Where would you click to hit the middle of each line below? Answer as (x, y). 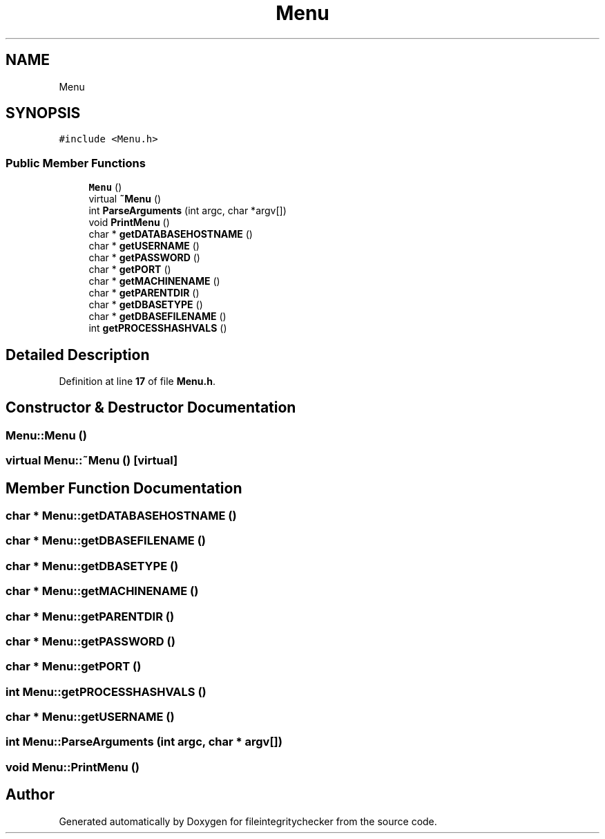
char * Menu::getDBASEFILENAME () (106, 541)
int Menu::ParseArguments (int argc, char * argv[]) (144, 742)
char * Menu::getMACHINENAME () (102, 591)
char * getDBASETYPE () (146, 305)
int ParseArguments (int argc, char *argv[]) (188, 211)
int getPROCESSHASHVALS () (158, 328)
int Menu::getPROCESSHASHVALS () (106, 691)
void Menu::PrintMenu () (73, 767)
